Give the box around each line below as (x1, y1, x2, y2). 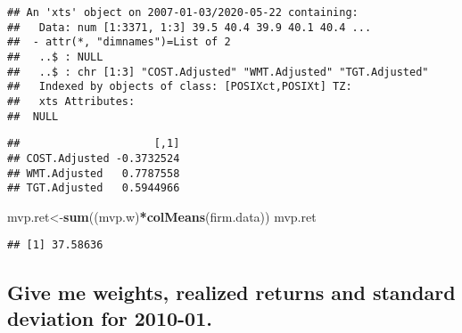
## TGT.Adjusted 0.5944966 (7, 182, 180, 195)
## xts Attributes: (7, 94, 136, 108)
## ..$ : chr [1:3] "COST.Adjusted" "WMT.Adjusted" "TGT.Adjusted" (7, 65, 429, 78)
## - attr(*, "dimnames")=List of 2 (7, 36, 231, 49)
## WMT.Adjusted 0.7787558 (7, 166, 180, 180)
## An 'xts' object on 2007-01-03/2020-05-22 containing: (7, 6, 359, 19)
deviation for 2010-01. (7, 304, 212, 331)
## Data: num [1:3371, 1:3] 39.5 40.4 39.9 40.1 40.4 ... (7, 20, 372, 34)
